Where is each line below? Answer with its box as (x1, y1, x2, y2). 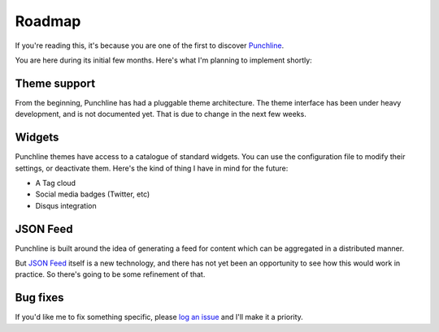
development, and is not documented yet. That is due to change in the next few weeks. (15, 110, 306, 119)
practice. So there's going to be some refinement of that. (15, 269, 206, 279)
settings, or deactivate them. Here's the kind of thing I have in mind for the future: (15, 163, 289, 173)
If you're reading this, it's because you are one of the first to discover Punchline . (15, 41, 285, 50)
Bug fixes (15, 291, 64, 304)
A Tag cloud (35, 178, 76, 188)
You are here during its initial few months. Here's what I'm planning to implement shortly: (15, 55, 312, 65)
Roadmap (15, 12, 81, 30)
